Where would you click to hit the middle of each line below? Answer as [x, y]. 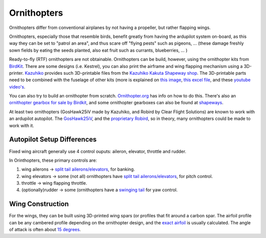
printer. [17, 73]
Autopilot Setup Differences [53, 139]
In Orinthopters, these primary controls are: [53, 160]
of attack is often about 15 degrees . [45, 230]
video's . [17, 87]
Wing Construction [39, 204]
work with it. [22, 125]
